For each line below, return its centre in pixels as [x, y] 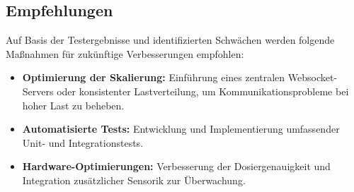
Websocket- [313, 77]
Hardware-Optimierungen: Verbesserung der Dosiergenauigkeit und [176, 166]
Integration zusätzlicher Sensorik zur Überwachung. [134, 180]
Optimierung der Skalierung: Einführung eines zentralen [154, 77]
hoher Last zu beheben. [73, 105]
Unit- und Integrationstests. [83, 142]
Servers [38, 91]
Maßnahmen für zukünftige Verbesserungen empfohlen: [125, 53]
